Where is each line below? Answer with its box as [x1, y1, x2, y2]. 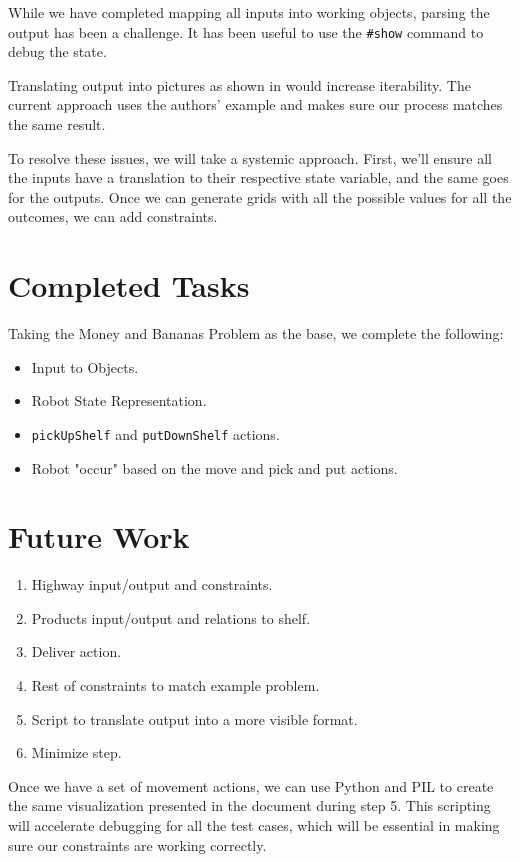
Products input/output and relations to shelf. [31, 607, 311, 628]
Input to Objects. [31, 356, 139, 377]
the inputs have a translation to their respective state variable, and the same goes [8, 167, 509, 188]
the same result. [8, 114, 106, 135]
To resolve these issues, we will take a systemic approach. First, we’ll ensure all [8, 147, 492, 168]
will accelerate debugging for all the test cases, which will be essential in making [8, 815, 500, 836]
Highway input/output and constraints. [31, 574, 273, 595]
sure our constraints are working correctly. [8, 834, 267, 855]
